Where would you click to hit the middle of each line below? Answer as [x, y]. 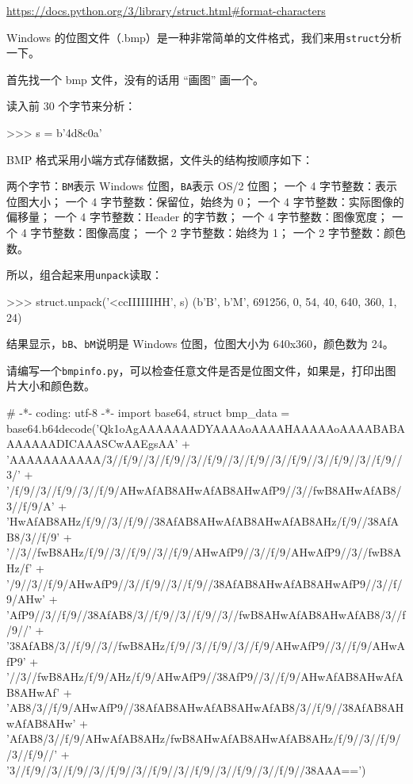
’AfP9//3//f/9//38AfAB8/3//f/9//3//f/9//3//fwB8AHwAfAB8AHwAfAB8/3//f [206, 614]
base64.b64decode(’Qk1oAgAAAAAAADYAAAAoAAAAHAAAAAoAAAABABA [206, 428]
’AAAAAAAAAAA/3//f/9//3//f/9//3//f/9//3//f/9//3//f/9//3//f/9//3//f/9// [205, 459]
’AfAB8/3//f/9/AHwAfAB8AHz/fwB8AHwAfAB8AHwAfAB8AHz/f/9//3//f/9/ [204, 738]
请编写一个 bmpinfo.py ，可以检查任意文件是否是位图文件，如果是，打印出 [196, 370]
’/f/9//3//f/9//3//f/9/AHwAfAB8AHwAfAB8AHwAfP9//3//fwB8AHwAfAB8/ [204, 490]
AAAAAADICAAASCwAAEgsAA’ [92, 444]
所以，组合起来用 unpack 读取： [84, 275]
